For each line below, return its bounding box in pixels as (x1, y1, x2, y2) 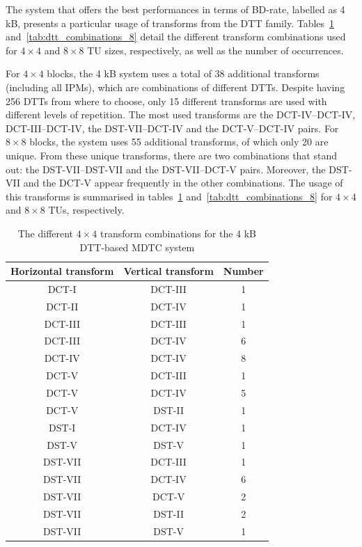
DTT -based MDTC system (79, 239, 195, 254)
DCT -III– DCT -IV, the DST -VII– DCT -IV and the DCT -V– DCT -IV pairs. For (6, 120, 339, 135)
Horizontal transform (10, 264, 114, 278)
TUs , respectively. (48, 203, 125, 217)
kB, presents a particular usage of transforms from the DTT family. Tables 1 (6, 15, 335, 30)
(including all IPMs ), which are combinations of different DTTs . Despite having (6, 79, 345, 94)
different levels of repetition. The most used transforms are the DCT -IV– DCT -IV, (6, 107, 356, 122)
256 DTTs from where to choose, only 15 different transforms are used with (6, 93, 327, 108)
